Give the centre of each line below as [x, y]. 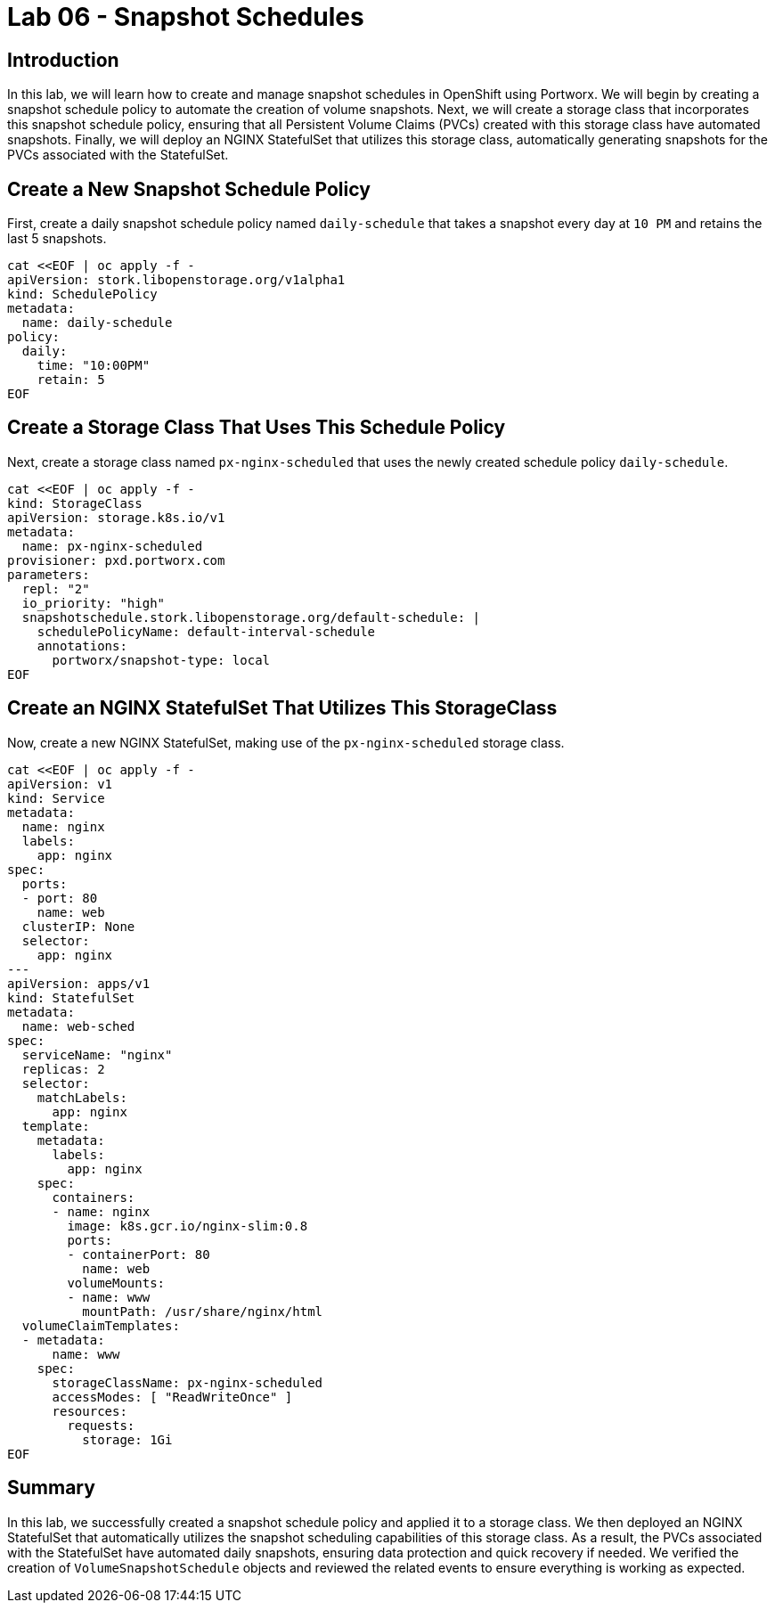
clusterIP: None [78, 926]
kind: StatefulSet [71, 997]
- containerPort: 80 [139, 1254]
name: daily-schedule [97, 323]
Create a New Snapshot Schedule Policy [189, 189]
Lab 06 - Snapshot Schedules [186, 17]
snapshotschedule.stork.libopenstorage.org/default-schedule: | [251, 617]
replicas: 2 [63, 1069]
